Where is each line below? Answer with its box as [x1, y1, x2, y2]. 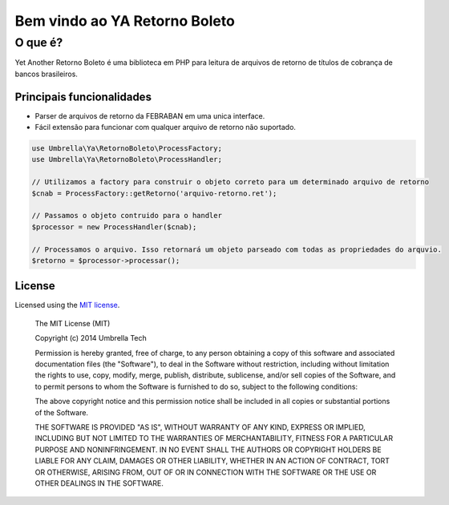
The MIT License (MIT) [34, 318, 111, 328]
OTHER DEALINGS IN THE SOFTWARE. [34, 478, 164, 488]
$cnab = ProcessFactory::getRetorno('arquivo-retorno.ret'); [31, 188, 277, 198]
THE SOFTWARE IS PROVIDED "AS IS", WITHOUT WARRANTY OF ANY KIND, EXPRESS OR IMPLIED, [34, 422, 366, 432]
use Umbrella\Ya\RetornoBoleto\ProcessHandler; [31, 155, 222, 164]
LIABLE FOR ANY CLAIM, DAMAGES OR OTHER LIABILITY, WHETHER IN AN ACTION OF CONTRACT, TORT [34, 456, 390, 466]
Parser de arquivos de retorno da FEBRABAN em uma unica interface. [34, 111, 265, 120]
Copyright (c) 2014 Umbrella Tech [34, 333, 148, 343]
